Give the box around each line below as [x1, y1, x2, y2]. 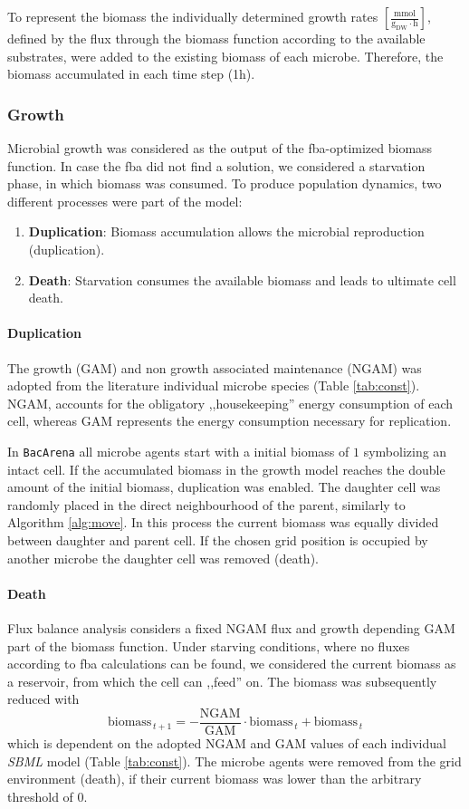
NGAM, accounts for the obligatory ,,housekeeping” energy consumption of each [7, 393, 454, 412]
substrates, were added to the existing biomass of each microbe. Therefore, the [7, 46, 444, 65]
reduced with [7, 689, 80, 708]
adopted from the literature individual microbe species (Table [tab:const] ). [7, 376, 420, 395]
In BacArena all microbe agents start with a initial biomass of [7, 441, 349, 460]
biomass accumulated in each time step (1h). [7, 64, 255, 83]
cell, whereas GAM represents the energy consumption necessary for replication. [7, 411, 452, 430]
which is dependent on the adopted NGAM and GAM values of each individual [7, 733, 446, 752]
